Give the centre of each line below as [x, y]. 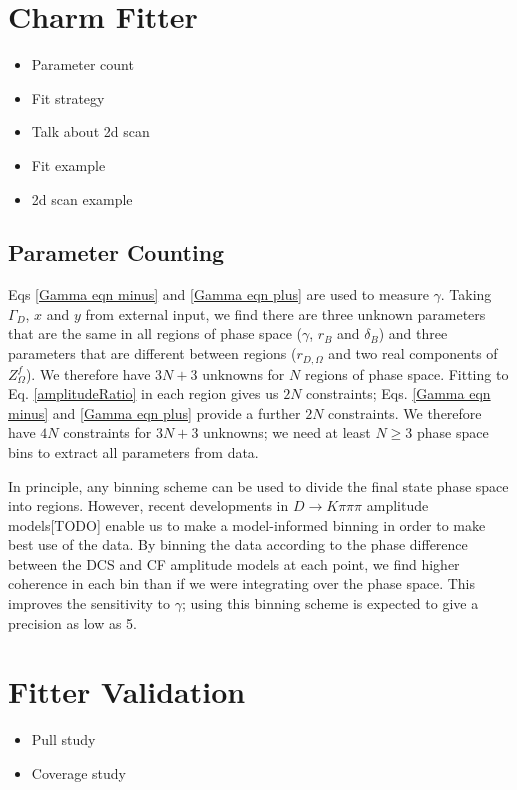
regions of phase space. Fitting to [406, 373]
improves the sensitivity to [89, 603]
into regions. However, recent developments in [148, 505]
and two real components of [413, 353]
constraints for [107, 432]
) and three [413, 333]
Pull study [63, 739]
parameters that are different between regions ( [152, 353]
